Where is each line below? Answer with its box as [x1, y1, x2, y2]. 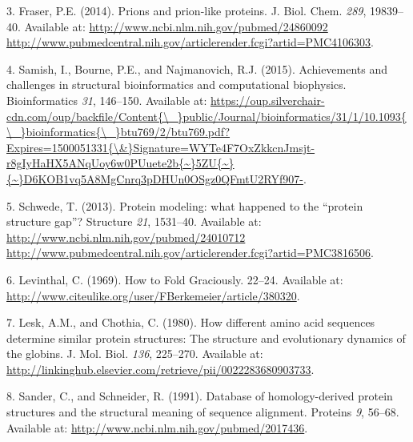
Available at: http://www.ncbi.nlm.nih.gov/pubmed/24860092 [24, 18, 328, 34]
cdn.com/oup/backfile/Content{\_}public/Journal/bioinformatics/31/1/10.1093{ [6, 107, 407, 124]
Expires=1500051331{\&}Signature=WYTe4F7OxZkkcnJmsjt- [6, 139, 315, 155]
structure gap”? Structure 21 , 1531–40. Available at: [6, 213, 262, 230]
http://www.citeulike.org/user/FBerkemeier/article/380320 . [6, 287, 300, 303]
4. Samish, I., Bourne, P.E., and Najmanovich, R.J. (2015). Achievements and [6, 60, 388, 77]
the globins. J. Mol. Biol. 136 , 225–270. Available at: [6, 345, 263, 362]
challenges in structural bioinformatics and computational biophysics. [6, 76, 347, 93]
